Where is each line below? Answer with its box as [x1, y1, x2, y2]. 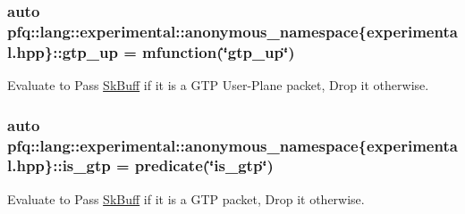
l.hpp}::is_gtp [7, 154, 111, 177]
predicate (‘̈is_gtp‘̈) [134, 154, 274, 177]
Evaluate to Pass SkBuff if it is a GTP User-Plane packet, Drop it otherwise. [7, 76, 429, 95]
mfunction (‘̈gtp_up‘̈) [142, 40, 295, 62]
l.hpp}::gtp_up [7, 40, 118, 62]
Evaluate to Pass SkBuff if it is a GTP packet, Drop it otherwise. [7, 189, 365, 208]
